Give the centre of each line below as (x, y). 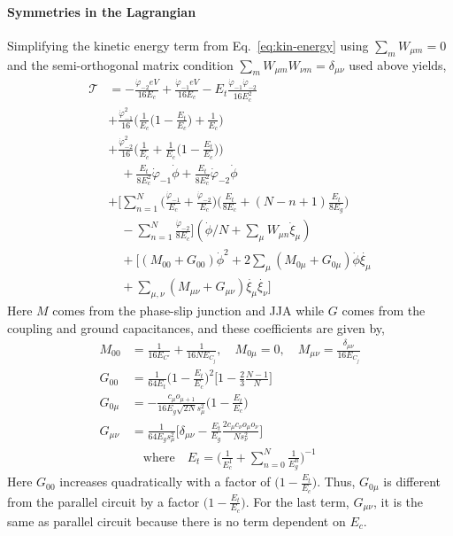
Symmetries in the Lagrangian (102, 11)
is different (412, 482)
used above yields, (398, 64)
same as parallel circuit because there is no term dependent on (177, 520)
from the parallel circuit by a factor (104, 501)
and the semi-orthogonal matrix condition (120, 64)
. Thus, (336, 482)
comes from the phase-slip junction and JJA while (188, 311)
